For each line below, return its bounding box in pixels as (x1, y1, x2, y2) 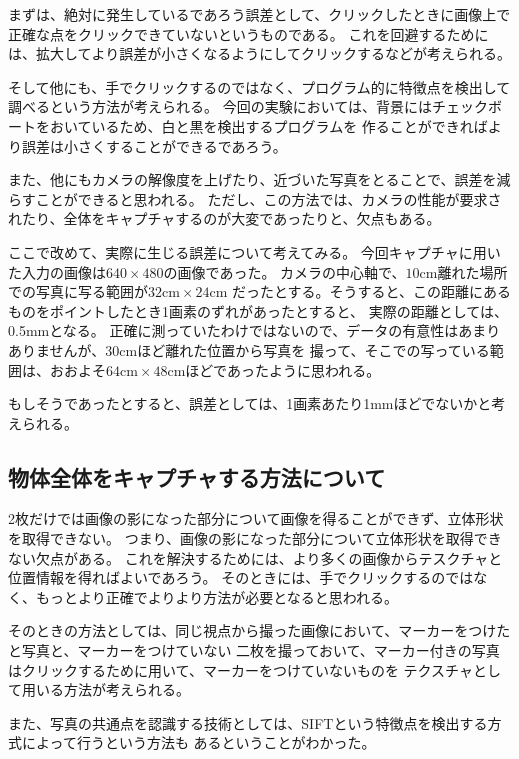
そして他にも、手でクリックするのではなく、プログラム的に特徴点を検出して (8, 76, 511, 97)
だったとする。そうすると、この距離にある (232, 281, 512, 302)
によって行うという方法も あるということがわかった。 (21, 732, 376, 753)
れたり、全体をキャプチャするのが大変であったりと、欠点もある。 (8, 208, 441, 229)
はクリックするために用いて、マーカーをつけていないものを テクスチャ (8, 659, 473, 680)
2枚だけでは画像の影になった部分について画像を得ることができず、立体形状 (8, 508, 504, 529)
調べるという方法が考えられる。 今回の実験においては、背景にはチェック (8, 96, 488, 117)
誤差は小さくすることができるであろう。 (21, 135, 287, 156)
